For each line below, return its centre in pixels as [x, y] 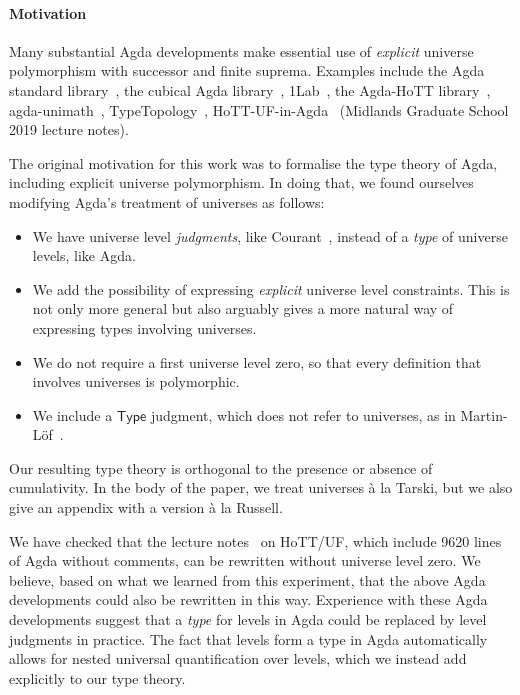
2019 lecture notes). [69, 129]
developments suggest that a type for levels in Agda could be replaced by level [248, 619]
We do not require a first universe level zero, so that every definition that [257, 361]
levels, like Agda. [84, 255]
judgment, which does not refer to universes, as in [303, 414]
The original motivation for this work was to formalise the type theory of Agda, [253, 162]
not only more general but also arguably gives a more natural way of [243, 308]
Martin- [484, 414]
